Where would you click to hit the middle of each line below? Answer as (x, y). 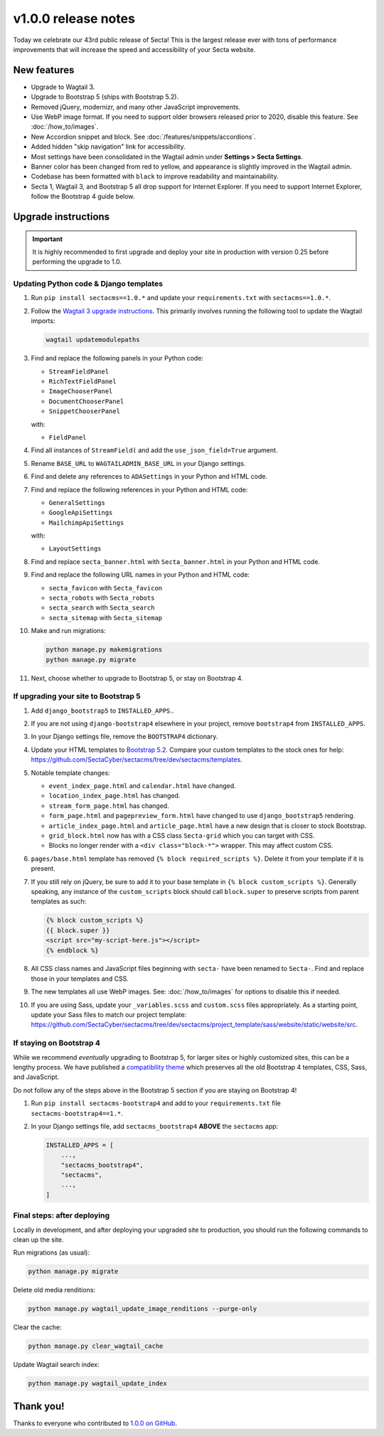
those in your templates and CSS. (80, 979)
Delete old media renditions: (54, 1290)
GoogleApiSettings (81, 513)
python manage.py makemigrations (104, 650)
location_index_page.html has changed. (114, 796)
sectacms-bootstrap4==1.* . (77, 1113)
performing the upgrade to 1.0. (77, 262)
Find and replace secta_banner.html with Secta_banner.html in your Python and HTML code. (175, 561)
